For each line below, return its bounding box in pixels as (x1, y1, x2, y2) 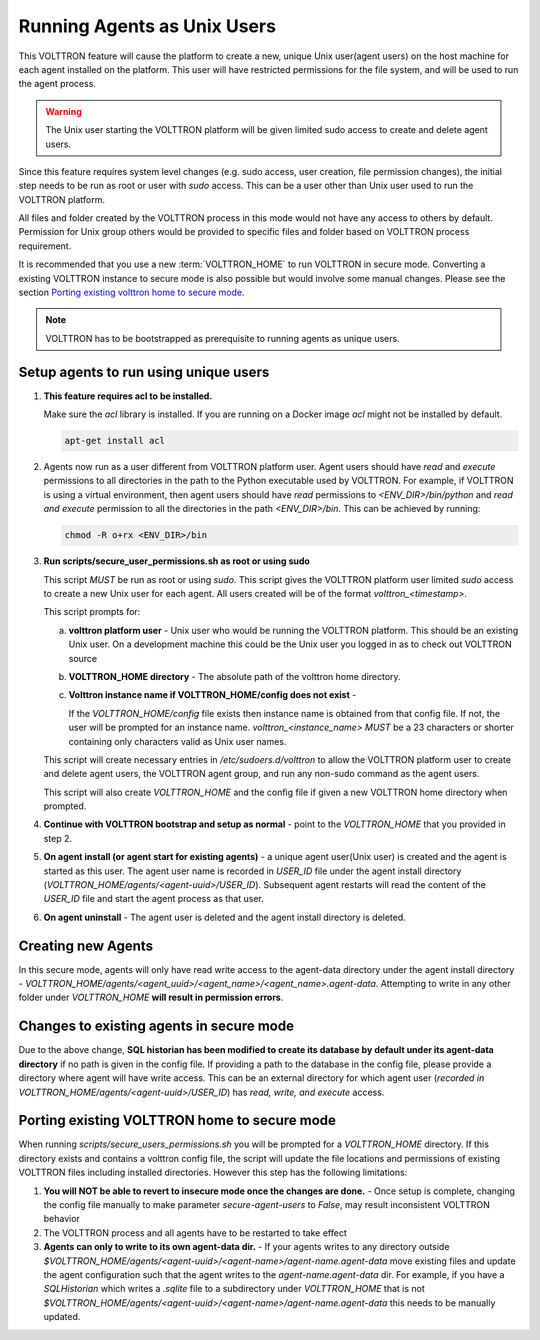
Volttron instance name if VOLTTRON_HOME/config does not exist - (68, 689, 357, 701)
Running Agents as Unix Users (18, 15, 277, 37)
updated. (43, 1311, 81, 1323)
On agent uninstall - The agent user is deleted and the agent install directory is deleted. (43, 911, 407, 923)
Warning (45, 105, 82, 117)
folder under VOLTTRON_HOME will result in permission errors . (18, 991, 284, 1004)
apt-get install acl (64, 435, 165, 447)
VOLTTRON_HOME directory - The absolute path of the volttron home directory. (68, 670, 401, 682)
